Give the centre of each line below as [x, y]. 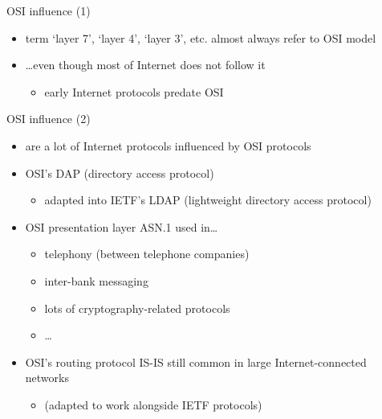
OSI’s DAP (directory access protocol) [120, 173]
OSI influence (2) [49, 119]
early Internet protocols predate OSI [134, 91]
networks [47, 378]
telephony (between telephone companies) [147, 254]
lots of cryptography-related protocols [137, 308]
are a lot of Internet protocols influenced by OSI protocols [168, 145]
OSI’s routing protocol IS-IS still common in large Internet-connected [196, 361]
